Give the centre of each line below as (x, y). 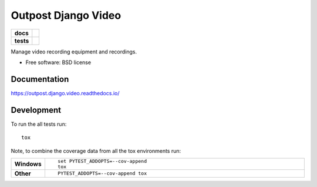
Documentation (40, 79)
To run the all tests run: (39, 124)
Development (36, 110)
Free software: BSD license (58, 62)
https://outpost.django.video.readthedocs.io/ (65, 93)
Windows (28, 163)
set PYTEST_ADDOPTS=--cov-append (102, 161)
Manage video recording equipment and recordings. (74, 51)
